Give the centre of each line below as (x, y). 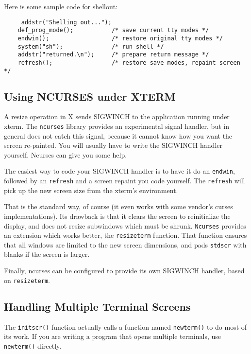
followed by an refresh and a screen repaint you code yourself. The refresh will (125, 181)
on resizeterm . (27, 280)
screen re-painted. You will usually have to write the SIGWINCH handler (113, 145)
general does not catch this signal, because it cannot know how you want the (118, 135)
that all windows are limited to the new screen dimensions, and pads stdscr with (125, 244)
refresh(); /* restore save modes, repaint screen (129, 62)
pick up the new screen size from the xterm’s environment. (91, 190)
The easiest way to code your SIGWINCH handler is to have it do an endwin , (119, 171)
